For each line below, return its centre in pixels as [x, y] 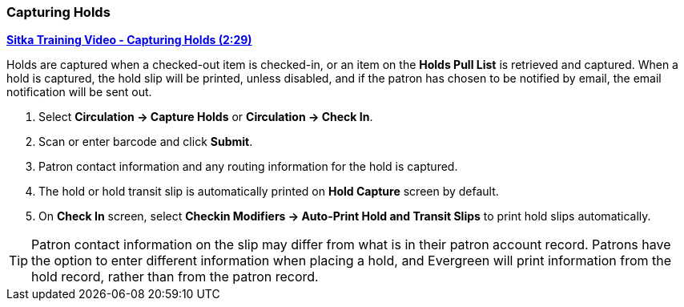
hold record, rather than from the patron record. [175, 277]
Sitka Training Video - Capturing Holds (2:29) [129, 40]
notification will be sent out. [79, 92]
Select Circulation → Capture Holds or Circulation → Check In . [206, 117]
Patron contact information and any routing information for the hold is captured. [248, 167]
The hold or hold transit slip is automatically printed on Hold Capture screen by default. [269, 192]
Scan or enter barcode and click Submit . [146, 142]
